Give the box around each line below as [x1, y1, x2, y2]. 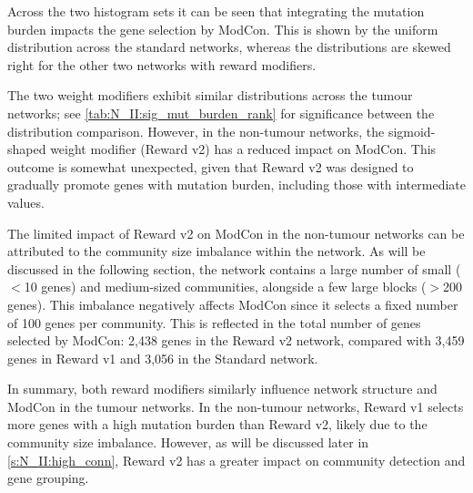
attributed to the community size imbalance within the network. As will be [7, 241, 426, 261]
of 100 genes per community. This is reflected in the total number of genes [7, 313, 421, 332]
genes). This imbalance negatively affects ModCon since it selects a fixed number [7, 294, 458, 313]
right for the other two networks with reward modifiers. [7, 55, 317, 74]
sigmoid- [387, 121, 436, 140]
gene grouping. [7, 468, 89, 488]
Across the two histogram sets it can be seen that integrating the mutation [7, 2, 425, 20]
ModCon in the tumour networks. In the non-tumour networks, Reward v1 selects [7, 396, 464, 416]
